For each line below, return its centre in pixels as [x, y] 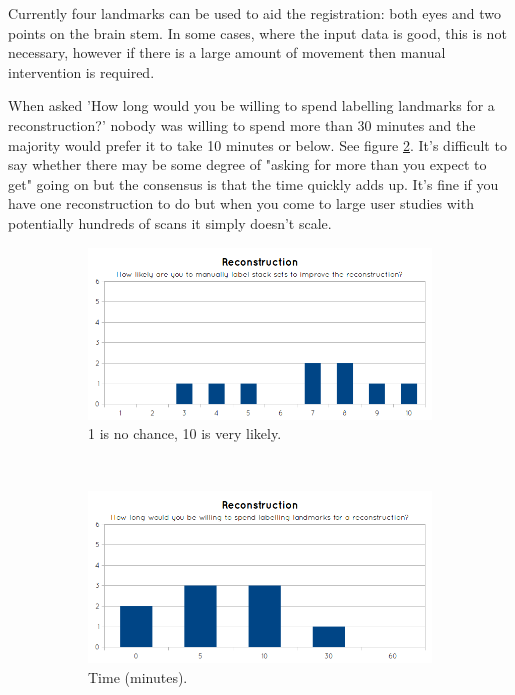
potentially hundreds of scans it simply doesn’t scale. [170, 222]
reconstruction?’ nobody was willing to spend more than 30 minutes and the [242, 124]
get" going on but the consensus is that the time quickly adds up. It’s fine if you [253, 183]
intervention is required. [81, 71]
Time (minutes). [138, 676]
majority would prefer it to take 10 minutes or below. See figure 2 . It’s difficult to [257, 144]
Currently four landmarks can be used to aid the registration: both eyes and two [254, 13]
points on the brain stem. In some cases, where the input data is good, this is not [257, 32]
